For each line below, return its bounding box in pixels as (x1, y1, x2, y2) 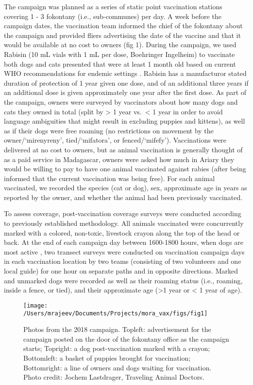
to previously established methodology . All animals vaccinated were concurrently (4, 218, 244, 228)
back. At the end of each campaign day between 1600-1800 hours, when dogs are (4, 237, 243, 247)
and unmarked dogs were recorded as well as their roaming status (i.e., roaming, (4, 275, 243, 285)
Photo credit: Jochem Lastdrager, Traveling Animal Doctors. (23, 372, 204, 382)
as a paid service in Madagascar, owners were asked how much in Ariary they (4, 154, 235, 164)
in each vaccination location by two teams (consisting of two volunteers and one (4, 256, 241, 266)
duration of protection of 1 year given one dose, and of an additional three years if (4, 77, 249, 88)
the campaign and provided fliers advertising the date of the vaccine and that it (4, 30, 241, 40)
